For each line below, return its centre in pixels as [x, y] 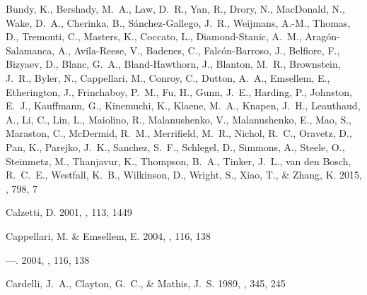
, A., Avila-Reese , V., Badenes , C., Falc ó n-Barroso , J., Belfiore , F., [196, 50]
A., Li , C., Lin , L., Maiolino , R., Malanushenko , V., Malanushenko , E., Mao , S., [179, 119]
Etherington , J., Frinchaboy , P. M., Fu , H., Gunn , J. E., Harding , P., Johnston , [179, 91]
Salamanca [29, 50]
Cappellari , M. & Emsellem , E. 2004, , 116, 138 [108, 235]
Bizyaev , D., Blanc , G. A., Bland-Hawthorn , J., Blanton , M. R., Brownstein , [173, 64]
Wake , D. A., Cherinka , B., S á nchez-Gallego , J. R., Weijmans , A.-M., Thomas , [178, 22]
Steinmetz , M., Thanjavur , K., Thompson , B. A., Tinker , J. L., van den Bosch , [179, 161]
